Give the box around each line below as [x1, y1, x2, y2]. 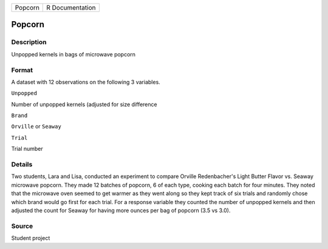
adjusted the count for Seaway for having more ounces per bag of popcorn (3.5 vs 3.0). [11, 207, 231, 214]
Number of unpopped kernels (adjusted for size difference [11, 101, 157, 108]
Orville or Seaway [11, 123, 62, 130]
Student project [11, 234, 50, 242]
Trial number [11, 145, 44, 153]
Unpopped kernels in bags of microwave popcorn [11, 50, 136, 58]
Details [11, 161, 33, 169]
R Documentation [46, 4, 96, 12]
